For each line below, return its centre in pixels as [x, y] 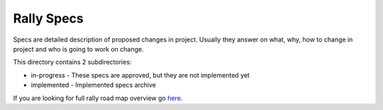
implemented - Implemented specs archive [93, 85]
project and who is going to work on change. [78, 49]
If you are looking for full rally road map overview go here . [98, 98]
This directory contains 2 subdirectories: [72, 62]
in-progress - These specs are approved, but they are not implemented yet [140, 75]
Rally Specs [49, 18]
